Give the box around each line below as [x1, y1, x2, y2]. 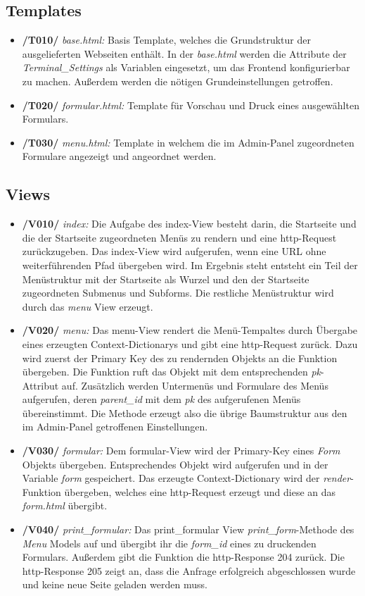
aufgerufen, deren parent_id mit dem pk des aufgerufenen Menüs [22, 392, 301, 406]
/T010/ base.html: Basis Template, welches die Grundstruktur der [22, 32, 311, 47]
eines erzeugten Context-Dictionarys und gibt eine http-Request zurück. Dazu [22, 336, 358, 351]
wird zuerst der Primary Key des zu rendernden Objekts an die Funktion [22, 350, 338, 365]
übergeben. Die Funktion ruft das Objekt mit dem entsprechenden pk [22, 364, 321, 379]
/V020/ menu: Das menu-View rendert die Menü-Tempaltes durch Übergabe [22, 323, 358, 337]
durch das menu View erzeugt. [22, 299, 153, 313]
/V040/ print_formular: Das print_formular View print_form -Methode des [22, 522, 354, 537]
